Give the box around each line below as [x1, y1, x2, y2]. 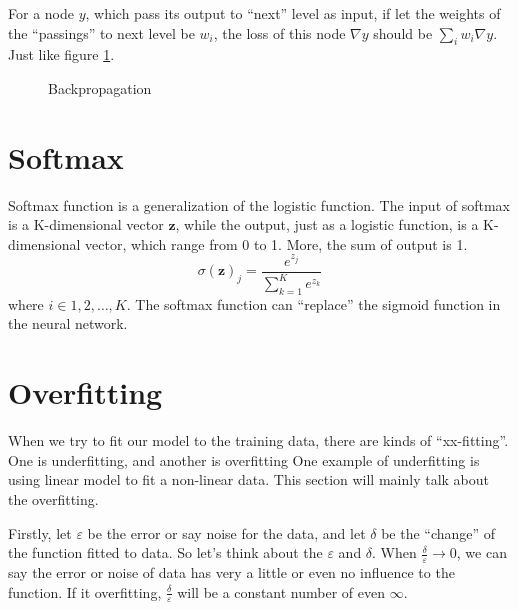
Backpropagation [48, 77, 152, 98]
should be [373, 22, 433, 43]
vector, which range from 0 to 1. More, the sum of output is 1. [85, 233, 468, 254]
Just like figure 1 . [8, 44, 115, 65]
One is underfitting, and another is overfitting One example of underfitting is [8, 449, 480, 470]
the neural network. [8, 313, 128, 334]
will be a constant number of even [177, 581, 385, 602]
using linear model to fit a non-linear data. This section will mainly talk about [8, 469, 490, 490]
